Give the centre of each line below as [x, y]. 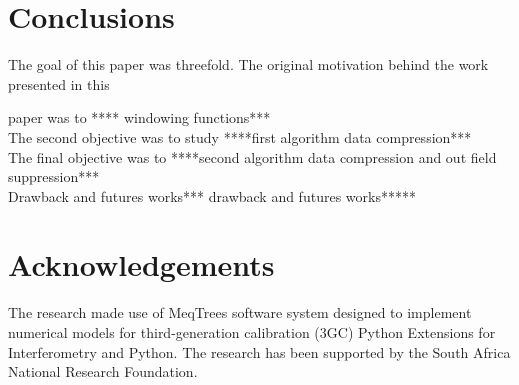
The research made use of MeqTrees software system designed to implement [240, 312]
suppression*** [54, 176]
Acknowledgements [141, 264]
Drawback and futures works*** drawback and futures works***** [212, 195]
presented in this [59, 83]
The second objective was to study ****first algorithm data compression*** [240, 136]
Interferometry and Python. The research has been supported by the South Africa [259, 351]
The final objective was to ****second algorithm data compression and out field [252, 156]
